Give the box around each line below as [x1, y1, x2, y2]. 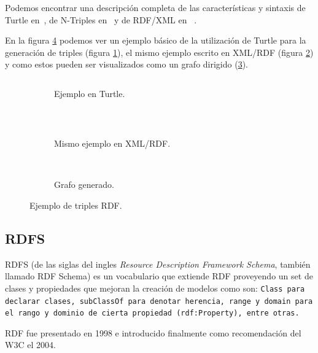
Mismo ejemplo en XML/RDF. [54, 137, 171, 150]
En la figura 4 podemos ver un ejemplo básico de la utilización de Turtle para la [5, 34, 306, 47]
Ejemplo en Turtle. [54, 87, 125, 99]
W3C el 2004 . [5, 338, 56, 351]
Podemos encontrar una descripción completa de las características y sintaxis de [5, 1, 306, 14]
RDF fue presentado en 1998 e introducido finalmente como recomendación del [5, 326, 301, 339]
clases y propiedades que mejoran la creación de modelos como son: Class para [5, 281, 305, 294]
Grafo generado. [54, 178, 114, 191]
